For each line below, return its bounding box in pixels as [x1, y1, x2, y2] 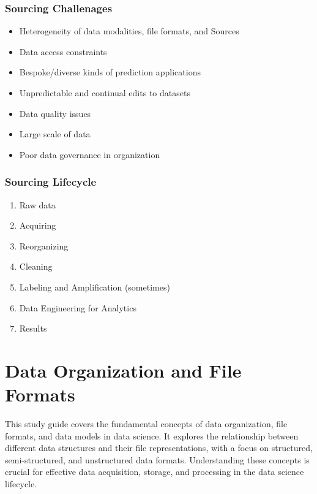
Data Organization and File [5, 357, 242, 382]
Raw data [19, 198, 56, 211]
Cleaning [19, 260, 53, 273]
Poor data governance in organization [19, 148, 160, 161]
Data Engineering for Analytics [19, 301, 136, 314]
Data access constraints [19, 45, 107, 58]
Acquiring [19, 219, 56, 232]
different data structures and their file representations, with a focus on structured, [5, 441, 313, 454]
